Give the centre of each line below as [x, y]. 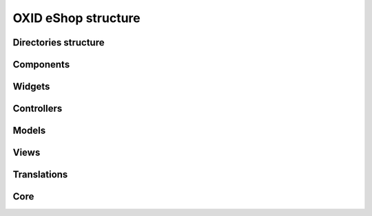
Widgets [31, 87]
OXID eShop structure [76, 18]
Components [41, 65]
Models [29, 131]
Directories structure [59, 42]
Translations [40, 175]
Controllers [38, 109]
